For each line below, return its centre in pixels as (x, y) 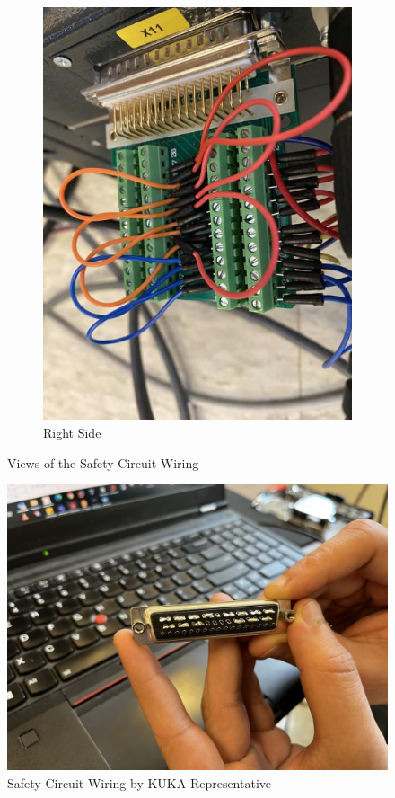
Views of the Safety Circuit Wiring (103, 462)
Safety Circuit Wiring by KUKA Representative (140, 782)
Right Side (72, 433)
